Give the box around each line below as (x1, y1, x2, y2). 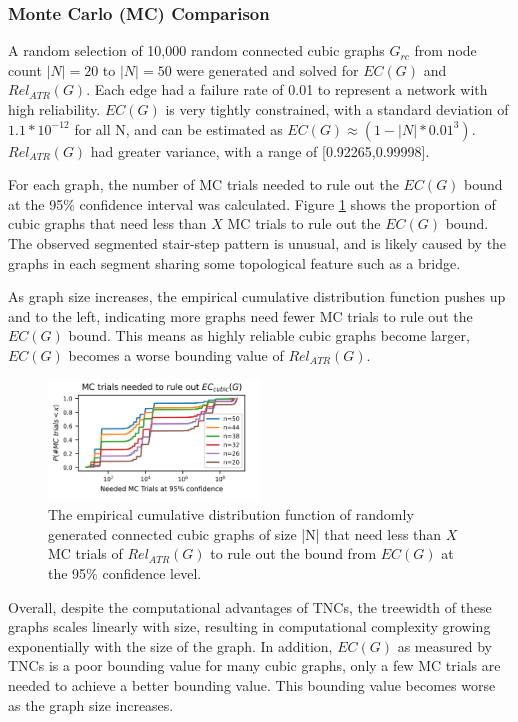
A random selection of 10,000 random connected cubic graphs (8, 40, 385, 61)
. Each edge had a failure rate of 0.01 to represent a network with (86, 79, 488, 100)
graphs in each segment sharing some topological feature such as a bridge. (8, 252, 461, 273)
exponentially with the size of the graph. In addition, (8, 635, 333, 656)
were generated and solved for (176, 59, 359, 80)
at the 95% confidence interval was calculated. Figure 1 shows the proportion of (8, 193, 496, 214)
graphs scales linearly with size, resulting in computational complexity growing (8, 616, 491, 637)
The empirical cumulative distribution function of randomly (48, 504, 414, 525)
